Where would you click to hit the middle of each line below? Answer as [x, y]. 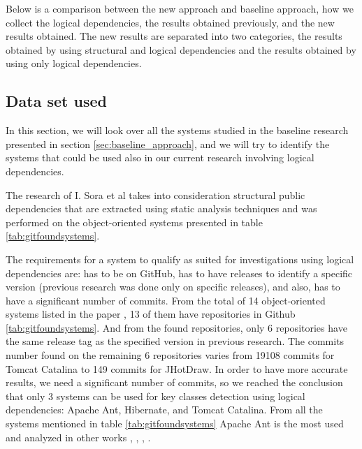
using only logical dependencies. [74, 63]
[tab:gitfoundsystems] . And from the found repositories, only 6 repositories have [176, 327]
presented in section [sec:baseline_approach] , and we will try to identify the [168, 143]
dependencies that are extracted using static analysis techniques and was [161, 208]
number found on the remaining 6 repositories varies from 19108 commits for [170, 355]
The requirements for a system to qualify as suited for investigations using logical [180, 259]
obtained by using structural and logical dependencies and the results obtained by [181, 49]
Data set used [56, 101]
